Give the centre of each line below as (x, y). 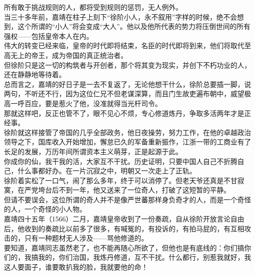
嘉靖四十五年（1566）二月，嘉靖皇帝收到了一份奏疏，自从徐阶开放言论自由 (124, 219)
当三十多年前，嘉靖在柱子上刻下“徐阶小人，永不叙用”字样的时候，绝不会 (121, 16)
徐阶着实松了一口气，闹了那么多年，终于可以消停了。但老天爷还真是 (114, 180)
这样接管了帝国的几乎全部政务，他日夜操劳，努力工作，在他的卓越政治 (138, 132)
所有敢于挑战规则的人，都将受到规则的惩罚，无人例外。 (93, 7)
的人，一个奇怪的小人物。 (45, 209)
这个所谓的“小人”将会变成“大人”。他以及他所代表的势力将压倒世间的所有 (134, 26)
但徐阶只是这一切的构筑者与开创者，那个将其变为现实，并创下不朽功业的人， (127, 65)
